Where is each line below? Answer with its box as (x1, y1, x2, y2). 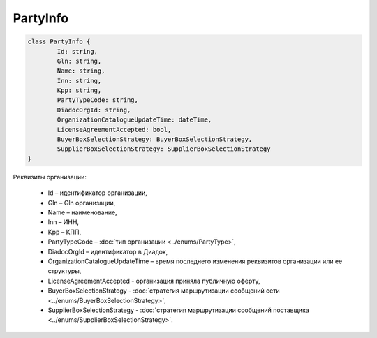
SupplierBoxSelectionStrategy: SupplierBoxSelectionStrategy (57, 145, 271, 153)
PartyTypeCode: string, (57, 96, 139, 104)
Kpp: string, (57, 87, 102, 94)
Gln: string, (57, 57, 102, 65)
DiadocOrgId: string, (57, 105, 131, 114)
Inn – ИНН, (47, 218, 80, 226)
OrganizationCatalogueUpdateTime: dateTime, (57, 116, 212, 124)
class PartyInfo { (27, 38, 91, 45)
